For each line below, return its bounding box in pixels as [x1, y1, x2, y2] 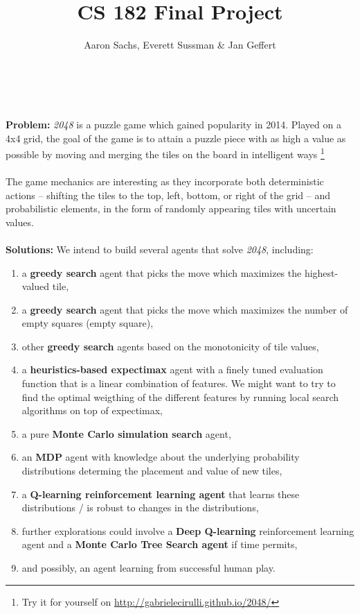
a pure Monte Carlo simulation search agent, [21, 426, 231, 441]
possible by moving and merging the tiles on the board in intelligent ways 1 [6, 145, 325, 161]
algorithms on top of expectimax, [21, 403, 163, 418]
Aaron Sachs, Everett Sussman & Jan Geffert [84, 37, 276, 52]
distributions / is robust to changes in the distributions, [21, 500, 259, 515]
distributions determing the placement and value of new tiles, [21, 463, 282, 478]
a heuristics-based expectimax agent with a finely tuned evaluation [21, 362, 323, 377]
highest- [304, 265, 339, 280]
